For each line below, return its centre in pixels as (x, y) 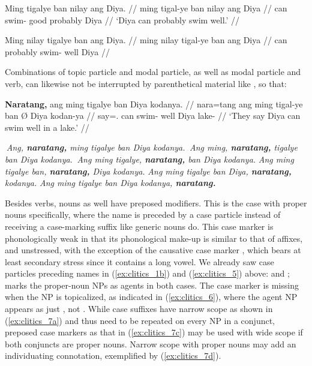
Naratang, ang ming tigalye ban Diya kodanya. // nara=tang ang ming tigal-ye (154, 103)
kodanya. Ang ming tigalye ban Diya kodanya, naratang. (110, 183)
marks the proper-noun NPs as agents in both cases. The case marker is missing (152, 285)
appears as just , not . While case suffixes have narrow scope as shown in (139, 309)
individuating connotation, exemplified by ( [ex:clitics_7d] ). (113, 355)
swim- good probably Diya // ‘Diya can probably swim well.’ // (122, 19)
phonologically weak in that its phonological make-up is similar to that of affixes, (154, 238)
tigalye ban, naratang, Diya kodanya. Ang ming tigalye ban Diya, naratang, (148, 171)
